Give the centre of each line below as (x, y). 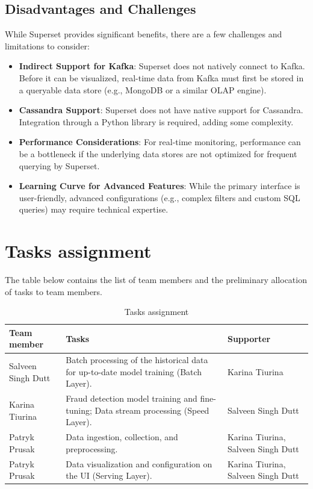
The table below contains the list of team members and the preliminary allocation (156, 280)
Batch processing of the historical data (137, 360)
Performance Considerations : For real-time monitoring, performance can (160, 142)
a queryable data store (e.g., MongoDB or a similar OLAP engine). (143, 89)
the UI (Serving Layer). (109, 475)
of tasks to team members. (54, 291)
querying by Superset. (59, 165)
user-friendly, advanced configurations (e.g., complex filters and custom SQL (160, 197)
